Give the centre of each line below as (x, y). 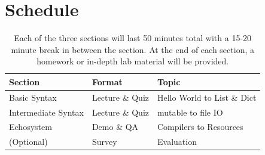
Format (107, 81)
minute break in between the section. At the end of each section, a (132, 49)
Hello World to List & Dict (207, 97)
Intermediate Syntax (46, 112)
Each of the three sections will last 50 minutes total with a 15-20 (133, 38)
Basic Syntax (33, 97)
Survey (104, 142)
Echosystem (31, 127)
